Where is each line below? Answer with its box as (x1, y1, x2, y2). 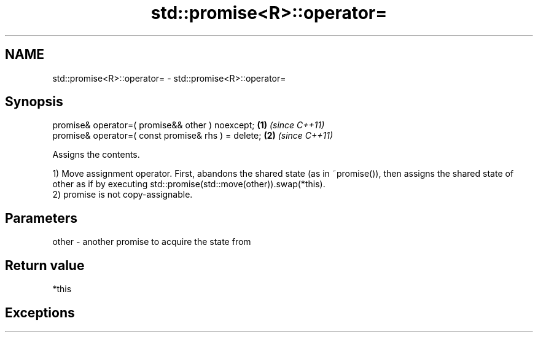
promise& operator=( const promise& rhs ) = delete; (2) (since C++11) (52, 130, 333, 141)
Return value (5, 257, 85, 273)
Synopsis (5, 94, 63, 110)
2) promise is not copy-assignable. (52, 189, 193, 200)
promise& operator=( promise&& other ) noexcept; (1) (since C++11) (52, 120, 325, 131)
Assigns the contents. (52, 149, 140, 160)
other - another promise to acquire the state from (52, 236, 251, 247)
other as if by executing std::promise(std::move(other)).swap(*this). (52, 179, 326, 190)
